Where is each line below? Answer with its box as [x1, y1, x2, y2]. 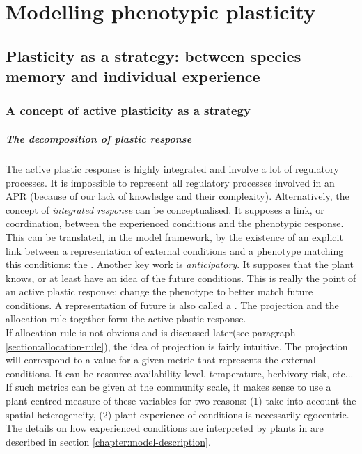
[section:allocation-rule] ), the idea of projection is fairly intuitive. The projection [6, 338, 348, 353]
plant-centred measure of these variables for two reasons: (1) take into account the [6, 393, 356, 408]
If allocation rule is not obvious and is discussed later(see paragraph [6, 325, 296, 340]
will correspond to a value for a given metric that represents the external [6, 352, 316, 367]
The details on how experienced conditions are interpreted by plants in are [6, 421, 324, 435]
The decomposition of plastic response [6, 131, 192, 146]
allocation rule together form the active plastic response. [6, 311, 246, 326]
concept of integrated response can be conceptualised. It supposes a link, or [6, 202, 324, 217]
